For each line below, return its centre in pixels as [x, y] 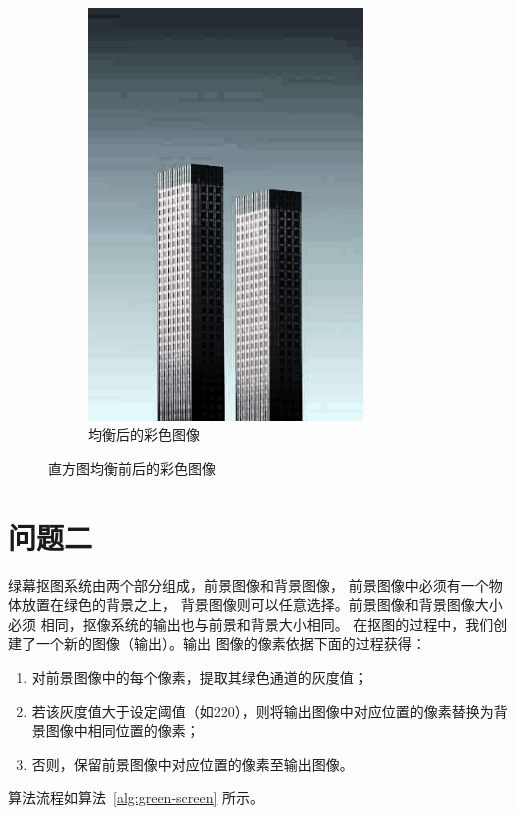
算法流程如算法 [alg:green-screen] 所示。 [136, 797]
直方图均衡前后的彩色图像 [132, 467]
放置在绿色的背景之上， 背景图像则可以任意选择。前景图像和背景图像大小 [262, 604]
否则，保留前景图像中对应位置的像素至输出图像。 [192, 763]
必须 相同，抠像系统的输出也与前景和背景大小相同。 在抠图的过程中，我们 [251, 623]
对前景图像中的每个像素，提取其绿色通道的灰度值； [199, 677]
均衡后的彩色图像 [144, 434]
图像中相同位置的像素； [122, 730]
